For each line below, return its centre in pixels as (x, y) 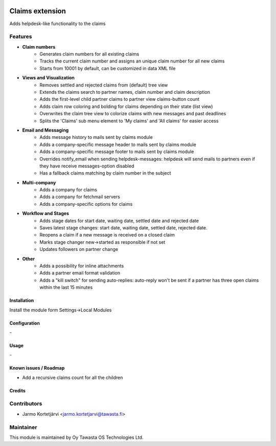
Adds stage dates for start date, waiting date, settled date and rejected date (119, 221)
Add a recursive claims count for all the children (73, 377)
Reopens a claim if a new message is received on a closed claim (107, 235)
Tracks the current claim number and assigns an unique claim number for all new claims (132, 61)
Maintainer (23, 427)
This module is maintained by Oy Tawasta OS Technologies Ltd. (76, 437)
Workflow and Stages (45, 214)
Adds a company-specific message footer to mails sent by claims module (117, 152)
